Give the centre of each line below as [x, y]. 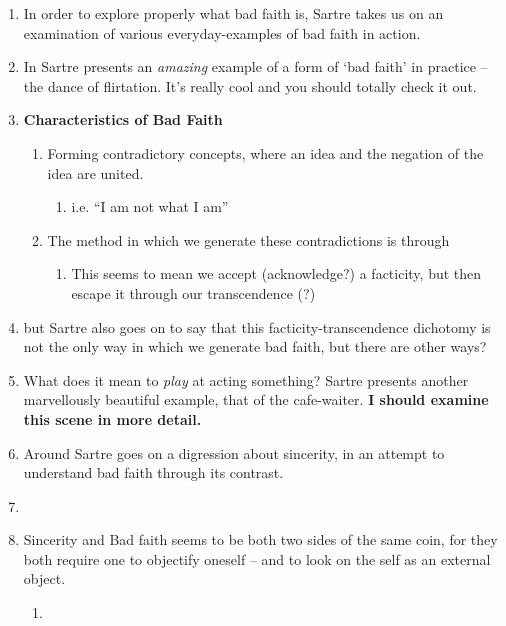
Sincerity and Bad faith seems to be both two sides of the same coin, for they [260, 539]
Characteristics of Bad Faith [123, 119]
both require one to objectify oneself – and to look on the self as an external [257, 558]
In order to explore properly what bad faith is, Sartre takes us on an [233, 13]
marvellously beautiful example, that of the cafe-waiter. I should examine [256, 399]
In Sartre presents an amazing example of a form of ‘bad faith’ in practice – [255, 66]
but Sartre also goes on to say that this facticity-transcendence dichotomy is [257, 326]
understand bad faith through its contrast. [153, 472]
